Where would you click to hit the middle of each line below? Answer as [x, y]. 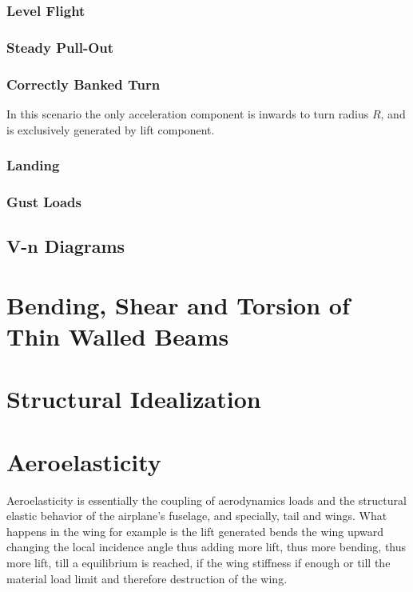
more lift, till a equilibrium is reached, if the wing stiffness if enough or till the [199, 562]
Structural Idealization [134, 399]
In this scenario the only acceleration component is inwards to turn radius [188, 113]
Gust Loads [44, 201]
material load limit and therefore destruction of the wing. [147, 578]
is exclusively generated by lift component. [111, 129]
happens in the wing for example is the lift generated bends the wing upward [195, 531]
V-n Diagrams [66, 246]
